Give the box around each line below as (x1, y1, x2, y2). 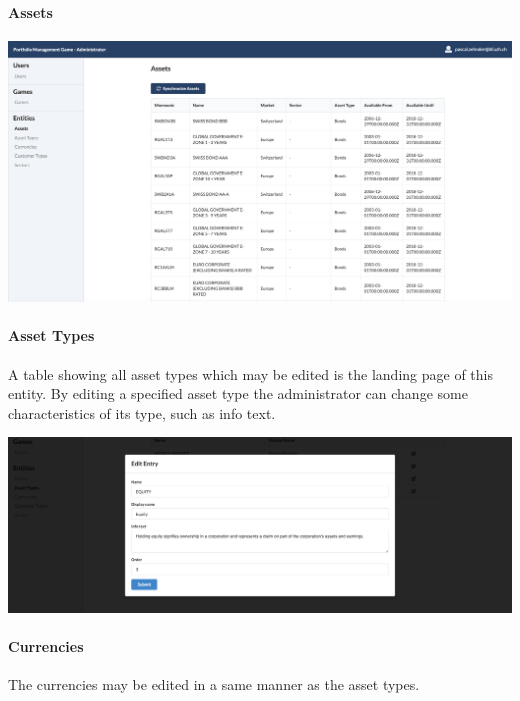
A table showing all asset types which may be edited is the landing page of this (8, 363, 493, 384)
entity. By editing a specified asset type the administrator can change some (8, 383, 468, 404)
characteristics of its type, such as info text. (8, 402, 276, 423)
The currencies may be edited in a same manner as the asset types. (8, 674, 420, 695)
